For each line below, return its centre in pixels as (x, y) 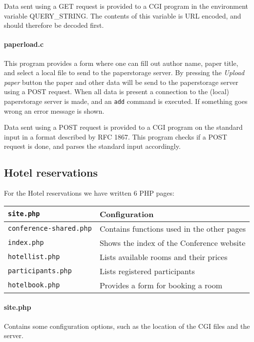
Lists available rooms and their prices (163, 257)
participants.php (40, 271)
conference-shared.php (50, 229)
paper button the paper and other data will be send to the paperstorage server (121, 82)
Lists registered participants (147, 271)
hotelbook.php (34, 285)
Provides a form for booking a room (161, 285)
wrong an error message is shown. (54, 111)
